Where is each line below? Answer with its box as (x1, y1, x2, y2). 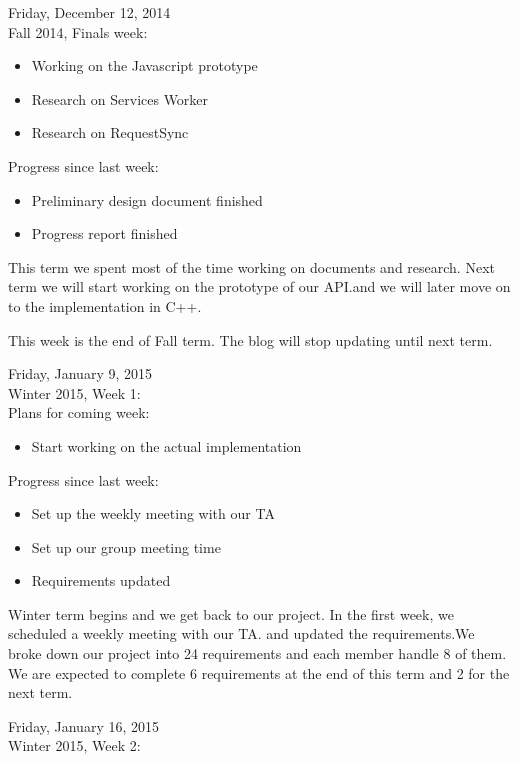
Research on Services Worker (31, 88, 209, 109)
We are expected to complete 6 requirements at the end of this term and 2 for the (8, 662, 510, 683)
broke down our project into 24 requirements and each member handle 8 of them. (8, 643, 507, 664)
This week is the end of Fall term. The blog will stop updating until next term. (8, 329, 493, 350)
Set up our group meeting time (31, 536, 221, 557)
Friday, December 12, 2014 (8, 2, 171, 22)
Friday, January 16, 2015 (8, 715, 160, 736)
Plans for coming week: (8, 402, 150, 423)
